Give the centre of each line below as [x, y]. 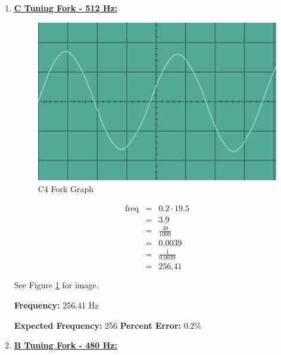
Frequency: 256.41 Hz [56, 305]
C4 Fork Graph [66, 189]
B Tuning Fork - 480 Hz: [65, 345]
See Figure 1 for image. [56, 285]
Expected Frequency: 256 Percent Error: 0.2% [108, 325]
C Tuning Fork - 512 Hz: [66, 8]
